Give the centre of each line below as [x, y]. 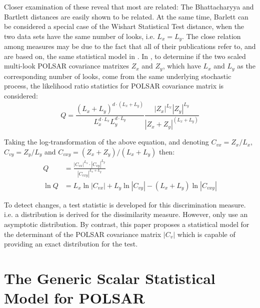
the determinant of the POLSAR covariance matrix [83, 234]
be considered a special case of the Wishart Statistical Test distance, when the [124, 26]
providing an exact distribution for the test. [71, 244]
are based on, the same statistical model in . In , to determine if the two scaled [125, 56]
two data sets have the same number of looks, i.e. [79, 36]
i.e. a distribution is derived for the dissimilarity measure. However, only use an [126, 214]
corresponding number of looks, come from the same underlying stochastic [118, 76]
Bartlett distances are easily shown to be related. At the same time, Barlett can [126, 16]
